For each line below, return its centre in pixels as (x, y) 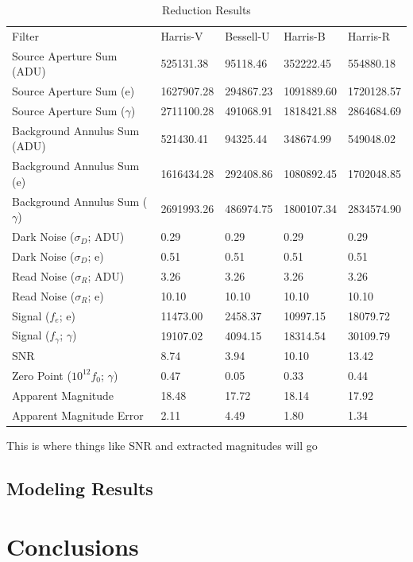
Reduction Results (206, 10)
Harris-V (182, 35)
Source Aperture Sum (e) (73, 91)
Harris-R (369, 35)
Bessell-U (247, 35)
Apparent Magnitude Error (78, 415)
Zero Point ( (42, 375)
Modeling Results (80, 488)
